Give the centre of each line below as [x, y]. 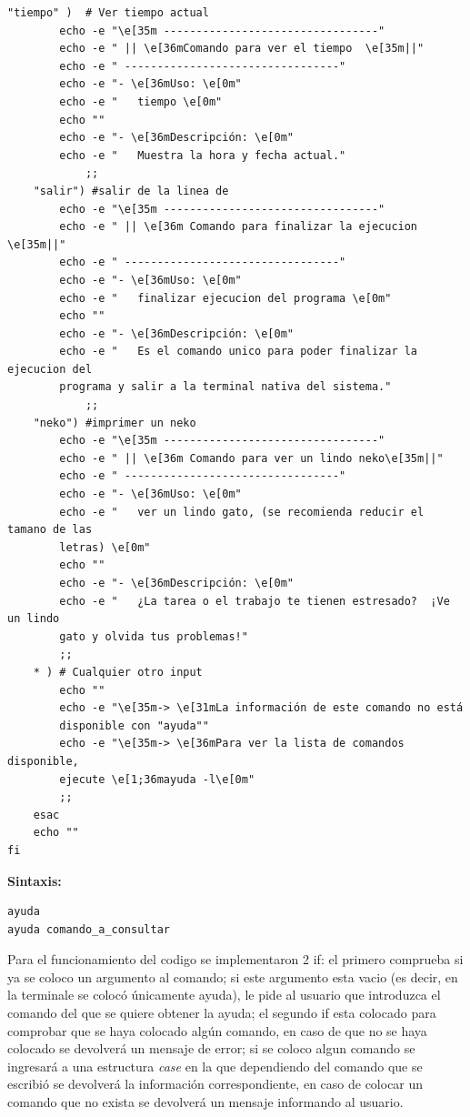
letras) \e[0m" [105, 547]
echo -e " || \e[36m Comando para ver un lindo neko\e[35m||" [251, 458]
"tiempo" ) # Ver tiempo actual [108, 13]
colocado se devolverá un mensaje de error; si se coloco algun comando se [211, 1048]
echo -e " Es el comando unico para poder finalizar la [239, 352]
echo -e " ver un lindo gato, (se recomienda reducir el [242, 512]
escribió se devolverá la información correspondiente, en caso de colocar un [215, 1084]
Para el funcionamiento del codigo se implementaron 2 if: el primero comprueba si [235, 959]
